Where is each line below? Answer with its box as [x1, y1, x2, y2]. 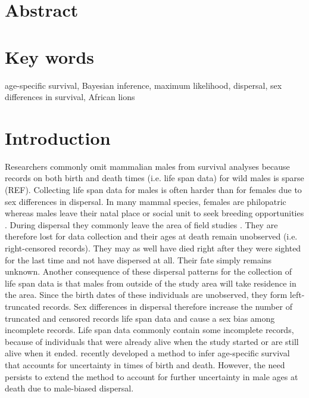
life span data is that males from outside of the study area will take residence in [5, 276, 296, 289]
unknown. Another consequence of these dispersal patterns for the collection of [5, 265, 292, 278]
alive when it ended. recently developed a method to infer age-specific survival [5, 347, 290, 359]
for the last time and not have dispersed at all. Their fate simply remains [5, 253, 272, 266]
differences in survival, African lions [5, 91, 135, 103]
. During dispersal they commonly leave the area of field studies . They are [5, 218, 278, 231]
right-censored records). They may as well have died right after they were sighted [5, 241, 301, 254]
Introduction [5, 125, 111, 150]
